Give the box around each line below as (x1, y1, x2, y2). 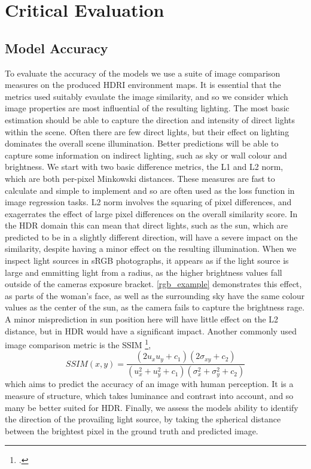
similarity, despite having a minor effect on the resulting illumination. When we (5, 242, 297, 255)
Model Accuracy (5, 38, 108, 57)
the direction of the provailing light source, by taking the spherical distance (5, 413, 281, 425)
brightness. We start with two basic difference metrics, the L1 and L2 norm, (5, 160, 283, 173)
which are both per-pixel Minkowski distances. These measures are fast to (5, 172, 275, 184)
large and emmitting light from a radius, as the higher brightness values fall (5, 266, 282, 278)
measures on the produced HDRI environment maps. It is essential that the (5, 78, 281, 91)
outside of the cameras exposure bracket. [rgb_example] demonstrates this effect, (5, 278, 302, 290)
